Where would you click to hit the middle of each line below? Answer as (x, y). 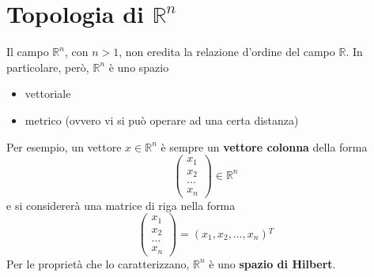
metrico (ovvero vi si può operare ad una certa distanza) (162, 120)
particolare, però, (48, 67)
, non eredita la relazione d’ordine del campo (227, 52)
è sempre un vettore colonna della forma (264, 146)
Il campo (28, 52)
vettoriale (48, 94)
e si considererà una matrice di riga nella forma (121, 205)
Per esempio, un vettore (64, 146)
